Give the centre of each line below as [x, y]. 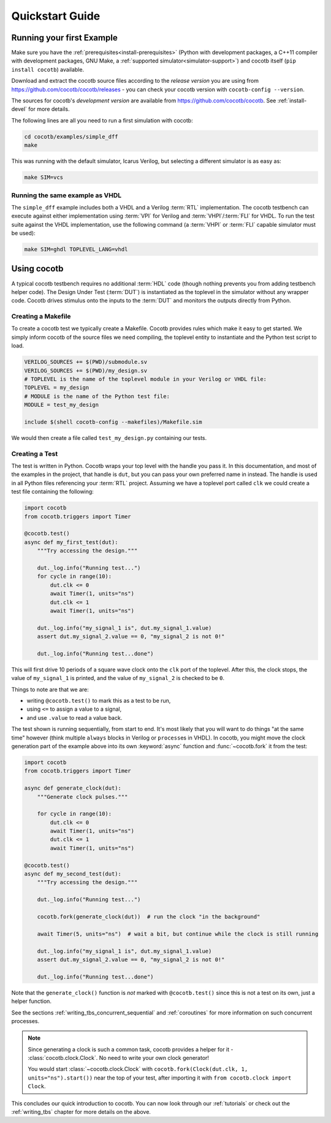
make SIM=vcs [44, 177]
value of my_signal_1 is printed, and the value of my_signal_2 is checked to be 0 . [118, 678]
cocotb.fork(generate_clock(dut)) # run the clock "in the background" [149, 917]
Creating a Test [35, 453]
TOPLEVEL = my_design [57, 388]
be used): [24, 233]
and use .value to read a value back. [74, 717]
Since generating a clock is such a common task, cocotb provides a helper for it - [131, 1049]
